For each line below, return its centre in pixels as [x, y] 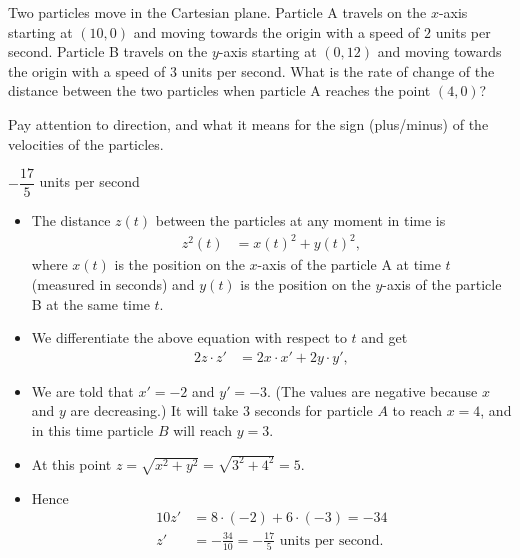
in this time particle [92, 429]
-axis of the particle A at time [349, 264]
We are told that [82, 390]
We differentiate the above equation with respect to [189, 337]
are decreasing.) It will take [154, 410]
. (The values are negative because [372, 390]
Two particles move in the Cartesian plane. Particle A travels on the [217, 12]
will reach [202, 429]
